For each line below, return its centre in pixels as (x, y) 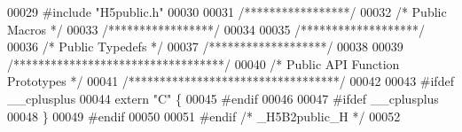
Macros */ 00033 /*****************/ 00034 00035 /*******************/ (216, 29)
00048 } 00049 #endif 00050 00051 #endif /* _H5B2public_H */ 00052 (204, 116)
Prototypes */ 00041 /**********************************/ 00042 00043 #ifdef (231, 81)
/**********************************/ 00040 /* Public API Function (204, 63)
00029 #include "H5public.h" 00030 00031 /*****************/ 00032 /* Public (227, 12)
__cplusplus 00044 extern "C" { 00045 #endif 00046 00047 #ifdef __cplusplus (223, 98)
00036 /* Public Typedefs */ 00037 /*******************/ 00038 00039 (205, 47)
